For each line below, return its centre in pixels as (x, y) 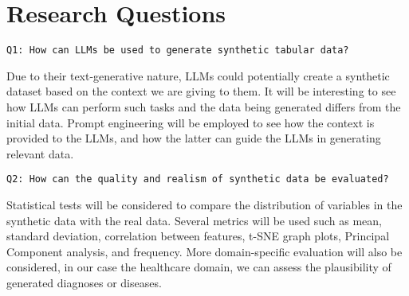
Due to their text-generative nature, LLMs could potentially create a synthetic (198, 75)
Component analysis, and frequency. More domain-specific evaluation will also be (204, 251)
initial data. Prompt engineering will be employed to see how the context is (191, 122)
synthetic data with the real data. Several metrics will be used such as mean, (195, 220)
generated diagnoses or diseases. (84, 282)
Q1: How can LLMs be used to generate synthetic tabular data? (178, 51)
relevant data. (40, 153)
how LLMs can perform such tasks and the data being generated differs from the (204, 106)
